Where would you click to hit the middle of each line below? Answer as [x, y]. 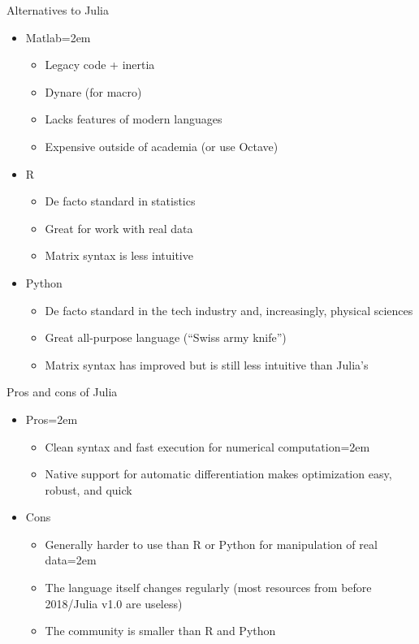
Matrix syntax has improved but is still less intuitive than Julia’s [207, 364]
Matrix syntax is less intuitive [119, 255]
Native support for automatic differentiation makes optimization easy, [218, 474]
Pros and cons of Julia [62, 392]
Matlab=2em [58, 37]
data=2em [71, 560]
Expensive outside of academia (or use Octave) [162, 146]
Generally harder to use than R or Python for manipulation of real [211, 544]
